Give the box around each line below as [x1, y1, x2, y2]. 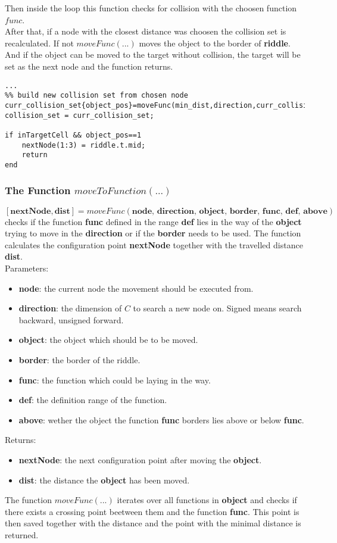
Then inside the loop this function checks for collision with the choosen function [5, 2, 297, 14]
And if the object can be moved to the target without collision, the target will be [5, 48, 301, 61]
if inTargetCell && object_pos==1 [5, 130, 142, 139]
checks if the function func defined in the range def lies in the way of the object [5, 215, 302, 227]
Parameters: [5, 262, 49, 274]
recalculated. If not [5, 36, 74, 49]
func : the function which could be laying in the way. [18, 373, 211, 386]
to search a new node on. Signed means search [133, 302, 302, 314]
